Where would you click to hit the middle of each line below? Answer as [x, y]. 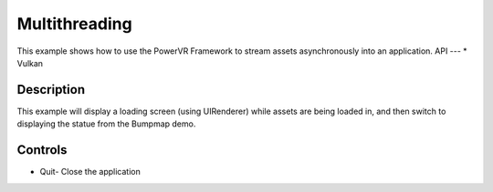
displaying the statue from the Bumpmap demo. [106, 124]
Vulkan [30, 63]
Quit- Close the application [90, 172]
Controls [42, 150]
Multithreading [74, 24]
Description [51, 90]
